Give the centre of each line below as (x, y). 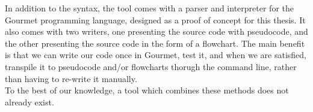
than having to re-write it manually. (71, 78)
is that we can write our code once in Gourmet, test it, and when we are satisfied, (156, 55)
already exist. (29, 102)
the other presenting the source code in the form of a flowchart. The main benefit (155, 43)
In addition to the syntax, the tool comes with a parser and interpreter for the (149, 8)
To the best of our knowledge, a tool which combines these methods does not (147, 90)
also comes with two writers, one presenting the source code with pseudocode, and (156, 31)
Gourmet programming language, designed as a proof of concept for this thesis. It (155, 19)
